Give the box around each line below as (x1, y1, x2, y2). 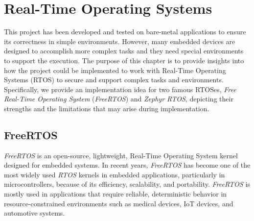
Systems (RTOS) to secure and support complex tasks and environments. (4, 74, 224, 85)
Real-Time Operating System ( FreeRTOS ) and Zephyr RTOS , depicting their (4, 94, 233, 104)
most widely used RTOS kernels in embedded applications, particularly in (4, 169, 225, 179)
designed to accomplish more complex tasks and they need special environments (4, 46, 244, 56)
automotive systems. (4, 208, 65, 218)
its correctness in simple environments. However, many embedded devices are (4, 36, 235, 46)
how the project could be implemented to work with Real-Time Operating (4, 65, 226, 75)
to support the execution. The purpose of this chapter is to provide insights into (4, 55, 244, 65)
